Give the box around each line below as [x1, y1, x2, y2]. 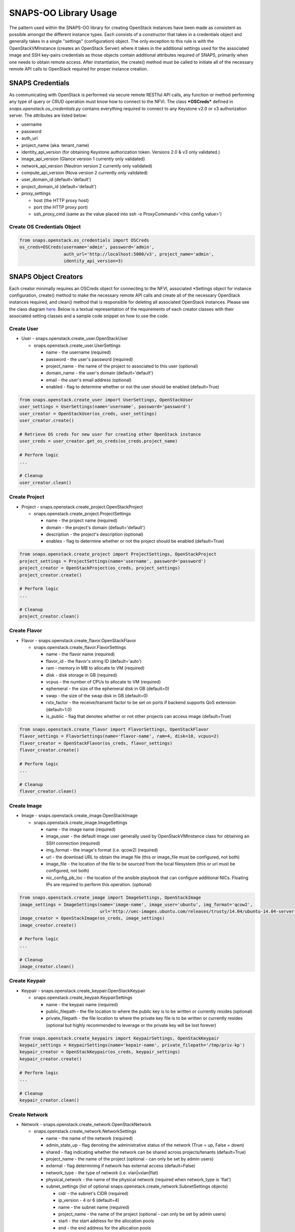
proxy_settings [21, 190, 51, 197]
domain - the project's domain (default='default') [46, 524, 145, 530]
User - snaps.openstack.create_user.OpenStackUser [21, 336, 128, 342]
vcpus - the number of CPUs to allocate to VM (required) [46, 679, 161, 685]
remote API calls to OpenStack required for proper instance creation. [9, 66, 148, 71]
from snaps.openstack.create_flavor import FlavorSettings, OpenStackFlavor [19, 726, 209, 732]
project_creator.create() [19, 572, 82, 578]
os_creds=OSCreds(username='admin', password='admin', [19, 244, 154, 250]
